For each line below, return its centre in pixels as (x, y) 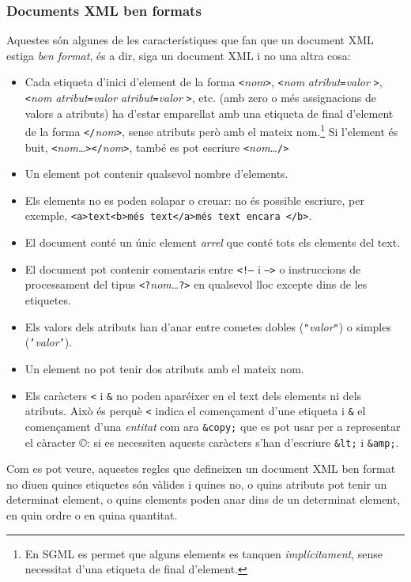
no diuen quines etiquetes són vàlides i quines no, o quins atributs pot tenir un (197, 484)
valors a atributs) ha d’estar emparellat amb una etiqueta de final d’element (209, 113)
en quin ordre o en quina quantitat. (92, 514)
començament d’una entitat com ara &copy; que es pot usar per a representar (213, 426)
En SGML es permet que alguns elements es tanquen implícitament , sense (204, 553)
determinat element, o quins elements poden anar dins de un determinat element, (204, 499)
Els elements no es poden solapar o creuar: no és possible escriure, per (194, 200)
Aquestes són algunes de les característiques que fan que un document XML (190, 40)
